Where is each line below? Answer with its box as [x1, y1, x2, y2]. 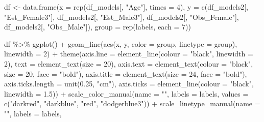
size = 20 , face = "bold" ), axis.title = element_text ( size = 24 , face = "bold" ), [4, 68, 247, 79]
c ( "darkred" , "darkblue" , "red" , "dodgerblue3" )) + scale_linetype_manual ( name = [4, 98, 260, 109]
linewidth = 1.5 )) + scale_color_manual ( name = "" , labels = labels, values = [4, 88, 249, 99]
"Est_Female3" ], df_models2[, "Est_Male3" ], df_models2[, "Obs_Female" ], [4, 11, 239, 22]
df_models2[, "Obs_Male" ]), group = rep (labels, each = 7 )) [4, 21, 191, 32]
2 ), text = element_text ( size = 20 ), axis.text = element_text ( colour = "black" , [4, 58, 253, 69]
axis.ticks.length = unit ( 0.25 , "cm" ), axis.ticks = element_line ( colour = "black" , [4, 78, 254, 89]
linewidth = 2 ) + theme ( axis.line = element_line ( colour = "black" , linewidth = [4, 48, 253, 59]
